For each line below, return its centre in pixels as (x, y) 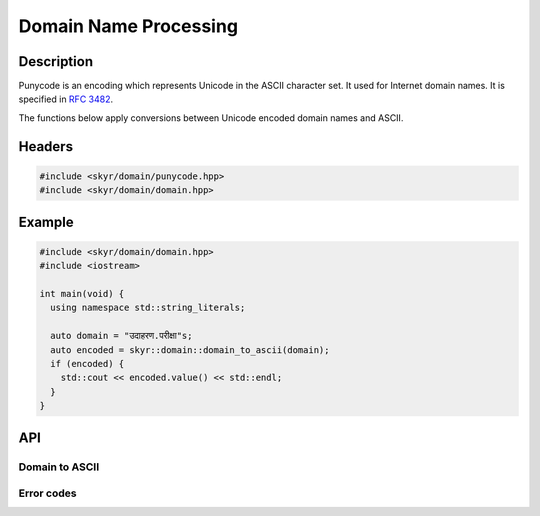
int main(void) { (82, 293)
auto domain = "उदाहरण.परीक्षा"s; (121, 336)
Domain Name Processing (128, 26)
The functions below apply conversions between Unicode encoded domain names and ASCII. (211, 117)
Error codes (47, 493)
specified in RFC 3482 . (66, 99)
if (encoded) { (87, 363)
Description (56, 61)
